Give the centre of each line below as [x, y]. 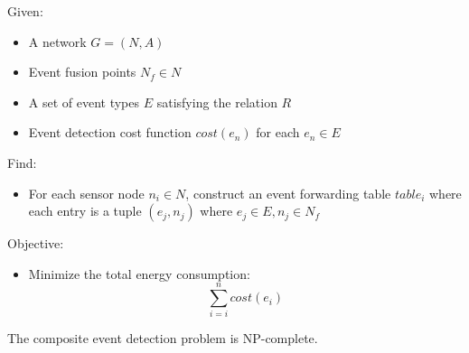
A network [57, 41]
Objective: [36, 243]
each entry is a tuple [85, 211]
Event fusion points [82, 72]
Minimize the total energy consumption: [139, 273]
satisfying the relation [217, 102]
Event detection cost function [110, 132]
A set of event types [84, 102]
